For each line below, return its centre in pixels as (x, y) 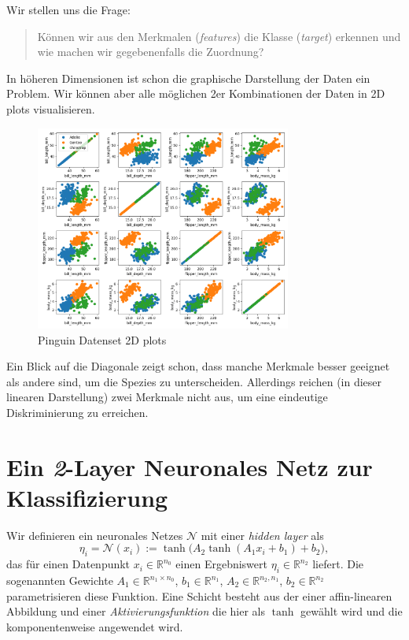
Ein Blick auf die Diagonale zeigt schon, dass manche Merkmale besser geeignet (198, 366)
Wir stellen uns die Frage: (68, 9)
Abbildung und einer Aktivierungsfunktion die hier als (136, 611)
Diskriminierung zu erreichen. (77, 412)
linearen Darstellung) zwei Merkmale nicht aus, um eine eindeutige (167, 397)
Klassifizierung (87, 497)
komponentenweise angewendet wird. (95, 626)
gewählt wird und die (352, 611)
